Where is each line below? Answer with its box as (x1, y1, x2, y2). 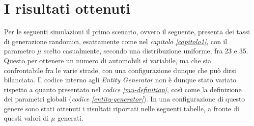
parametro (4, 46, 35, 56)
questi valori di (4, 113, 49, 123)
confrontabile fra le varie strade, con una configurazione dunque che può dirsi (4, 65, 236, 75)
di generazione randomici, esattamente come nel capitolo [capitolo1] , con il (4, 36, 227, 46)
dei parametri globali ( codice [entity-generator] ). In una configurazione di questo (4, 94, 245, 104)
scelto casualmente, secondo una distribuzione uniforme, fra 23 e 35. (43, 46, 248, 56)
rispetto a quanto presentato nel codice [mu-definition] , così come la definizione (4, 84, 242, 94)
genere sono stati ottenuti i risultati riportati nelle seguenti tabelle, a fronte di (4, 103, 239, 113)
